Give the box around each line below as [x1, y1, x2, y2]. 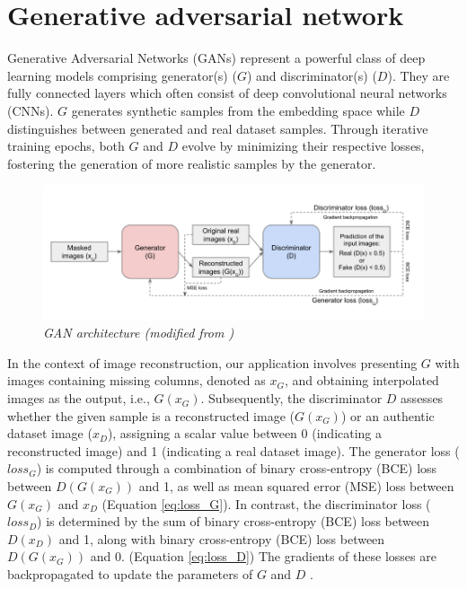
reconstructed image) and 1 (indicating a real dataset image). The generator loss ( [7, 441, 460, 460]
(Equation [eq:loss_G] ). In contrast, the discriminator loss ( [101, 494, 431, 513]
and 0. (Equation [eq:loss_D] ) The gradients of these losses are [90, 547, 436, 566]
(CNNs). [7, 101, 54, 119]
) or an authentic [340, 406, 435, 425]
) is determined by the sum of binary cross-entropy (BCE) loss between [37, 512, 429, 531]
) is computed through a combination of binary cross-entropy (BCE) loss [36, 459, 437, 478]
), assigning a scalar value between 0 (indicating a [107, 424, 383, 443]
